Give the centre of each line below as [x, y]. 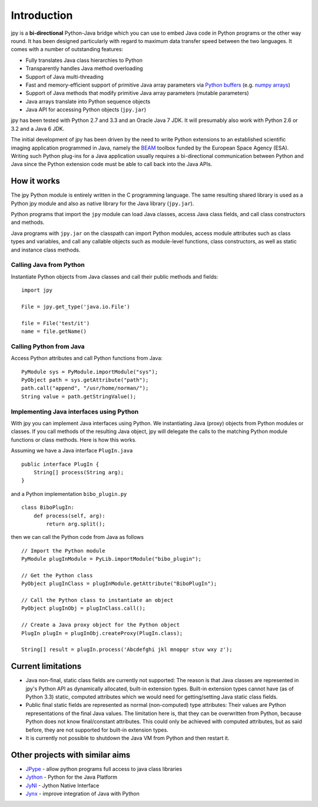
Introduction [42, 15]
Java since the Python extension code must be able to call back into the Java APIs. [112, 164]
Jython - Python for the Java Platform [72, 777]
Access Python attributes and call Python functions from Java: [87, 358]
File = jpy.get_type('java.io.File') [76, 307]
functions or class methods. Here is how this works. [74, 439]
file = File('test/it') [56, 323]
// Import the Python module [63, 550]
